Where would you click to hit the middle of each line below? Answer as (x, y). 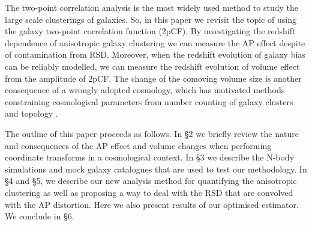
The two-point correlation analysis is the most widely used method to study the (151, 7)
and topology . (31, 113)
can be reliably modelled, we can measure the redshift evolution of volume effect (152, 66)
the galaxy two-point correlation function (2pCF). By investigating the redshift (150, 31)
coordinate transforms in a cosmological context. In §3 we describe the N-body (150, 157)
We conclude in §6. (40, 216)
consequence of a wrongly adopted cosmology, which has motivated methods (145, 90)
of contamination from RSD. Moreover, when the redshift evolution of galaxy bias (155, 54)
